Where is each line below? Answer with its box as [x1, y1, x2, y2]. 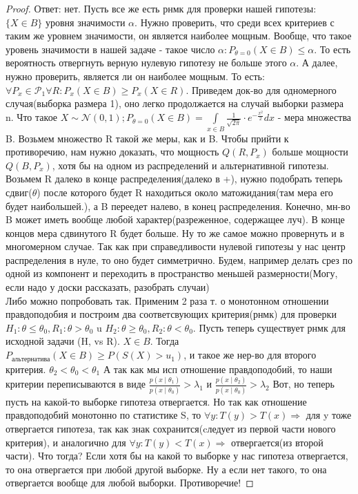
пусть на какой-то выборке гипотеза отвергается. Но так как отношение [6, 394, 307, 408]
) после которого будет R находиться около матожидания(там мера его [37, 184, 333, 199]
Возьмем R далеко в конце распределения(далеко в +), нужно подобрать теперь [6, 171, 343, 186]
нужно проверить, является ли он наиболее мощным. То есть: [6, 68, 265, 83]
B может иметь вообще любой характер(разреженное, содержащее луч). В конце [6, 212, 345, 227]
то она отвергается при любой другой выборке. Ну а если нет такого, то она [6, 462, 327, 476]
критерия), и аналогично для [6, 435, 126, 449]
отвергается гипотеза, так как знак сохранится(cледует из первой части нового [6, 421, 336, 435]
